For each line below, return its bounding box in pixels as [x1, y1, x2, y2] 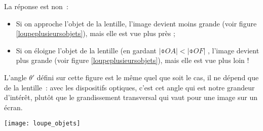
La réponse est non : [4, 1, 68, 11]
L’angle [4, 72, 27, 82]
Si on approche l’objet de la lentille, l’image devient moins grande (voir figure [16, 18, 257, 28]
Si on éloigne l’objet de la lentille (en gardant [16, 45, 157, 55]
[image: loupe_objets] [4, 120, 81, 127]
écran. [4, 102, 23, 112]
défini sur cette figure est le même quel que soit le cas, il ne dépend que [36, 72, 259, 82]
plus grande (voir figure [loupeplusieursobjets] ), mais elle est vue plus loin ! [16, 55, 249, 65]
